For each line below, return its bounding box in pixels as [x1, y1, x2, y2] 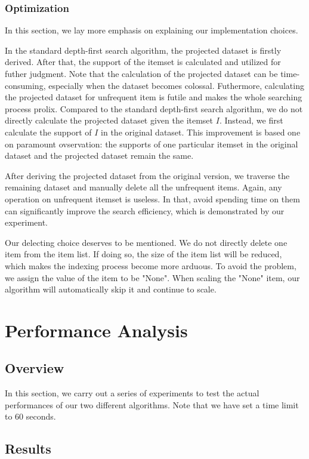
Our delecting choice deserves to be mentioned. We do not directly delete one [5, 236, 288, 248]
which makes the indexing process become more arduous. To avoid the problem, [5, 259, 296, 272]
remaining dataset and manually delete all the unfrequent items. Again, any [5, 181, 282, 193]
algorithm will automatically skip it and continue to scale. [5, 283, 217, 295]
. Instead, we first [219, 114, 283, 127]
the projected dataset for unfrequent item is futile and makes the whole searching [5, 91, 302, 103]
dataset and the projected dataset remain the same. [5, 149, 194, 162]
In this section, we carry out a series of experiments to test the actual [5, 387, 259, 399]
